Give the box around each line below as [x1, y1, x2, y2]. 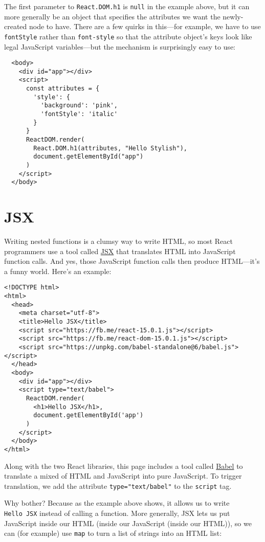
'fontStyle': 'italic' [40, 110, 118, 118]
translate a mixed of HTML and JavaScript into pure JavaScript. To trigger [4, 470, 242, 481]
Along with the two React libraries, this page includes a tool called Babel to [4, 460, 243, 471]
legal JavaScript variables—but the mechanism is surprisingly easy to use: [4, 41, 235, 52]
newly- [223, 11, 244, 21]
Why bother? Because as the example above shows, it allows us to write [4, 498, 230, 508]
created [4, 21, 27, 32]
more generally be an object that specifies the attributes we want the [4, 11, 220, 21]
